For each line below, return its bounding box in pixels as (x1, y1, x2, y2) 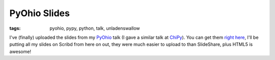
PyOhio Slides (9, 8, 70, 19)
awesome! (9, 48, 32, 54)
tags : (9, 25, 21, 31)
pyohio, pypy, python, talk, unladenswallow (49, 25, 140, 31)
